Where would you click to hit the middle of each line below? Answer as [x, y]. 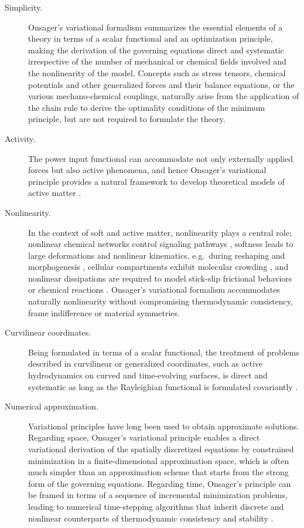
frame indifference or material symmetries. [104, 312]
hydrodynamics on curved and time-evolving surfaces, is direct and [148, 375]
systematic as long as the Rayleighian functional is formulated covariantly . [163, 386]
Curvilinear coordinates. [48, 332]
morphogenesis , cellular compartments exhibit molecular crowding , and [158, 267]
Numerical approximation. [52, 406]
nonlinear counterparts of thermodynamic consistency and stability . [151, 518]
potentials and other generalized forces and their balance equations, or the [161, 84]
